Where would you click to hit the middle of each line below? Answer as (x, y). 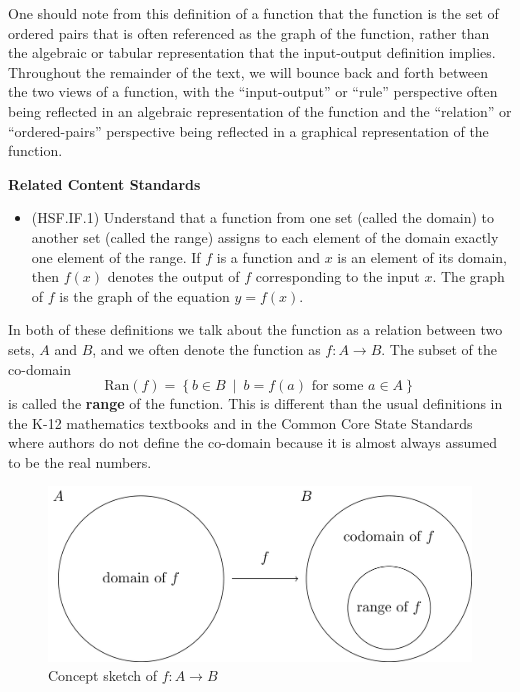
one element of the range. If (116, 256)
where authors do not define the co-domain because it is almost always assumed (253, 442)
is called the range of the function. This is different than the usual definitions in (255, 403)
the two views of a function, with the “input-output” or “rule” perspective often (253, 91)
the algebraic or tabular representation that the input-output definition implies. (252, 52)
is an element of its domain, (422, 256)
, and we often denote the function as (206, 348)
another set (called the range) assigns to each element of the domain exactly (265, 236)
